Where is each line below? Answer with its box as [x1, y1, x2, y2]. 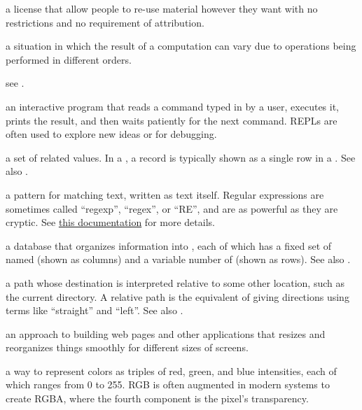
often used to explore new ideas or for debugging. [6, 127, 217, 141]
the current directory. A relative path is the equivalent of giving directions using [6, 289, 349, 304]
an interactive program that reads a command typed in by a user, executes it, [6, 99, 340, 113]
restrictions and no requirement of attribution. [6, 15, 204, 29]
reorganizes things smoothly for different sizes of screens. [6, 340, 249, 355]
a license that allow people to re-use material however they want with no [6, 1, 318, 15]
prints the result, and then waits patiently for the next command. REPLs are [6, 113, 337, 127]
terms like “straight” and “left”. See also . [6, 303, 183, 318]
